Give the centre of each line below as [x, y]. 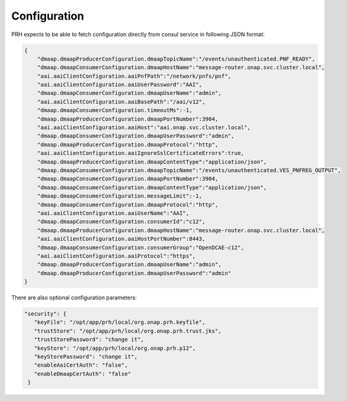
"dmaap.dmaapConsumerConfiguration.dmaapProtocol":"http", [128, 204]
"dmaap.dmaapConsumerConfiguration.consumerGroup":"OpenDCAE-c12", [141, 247]
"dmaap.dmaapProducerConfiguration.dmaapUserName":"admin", [129, 264]
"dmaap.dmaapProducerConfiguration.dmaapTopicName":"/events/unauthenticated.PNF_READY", [176, 59]
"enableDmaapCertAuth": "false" [82, 374]
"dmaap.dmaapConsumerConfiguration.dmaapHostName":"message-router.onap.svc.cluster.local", [181, 68]
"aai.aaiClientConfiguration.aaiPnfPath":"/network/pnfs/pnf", [134, 76]
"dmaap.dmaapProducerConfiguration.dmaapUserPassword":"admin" [134, 273]
